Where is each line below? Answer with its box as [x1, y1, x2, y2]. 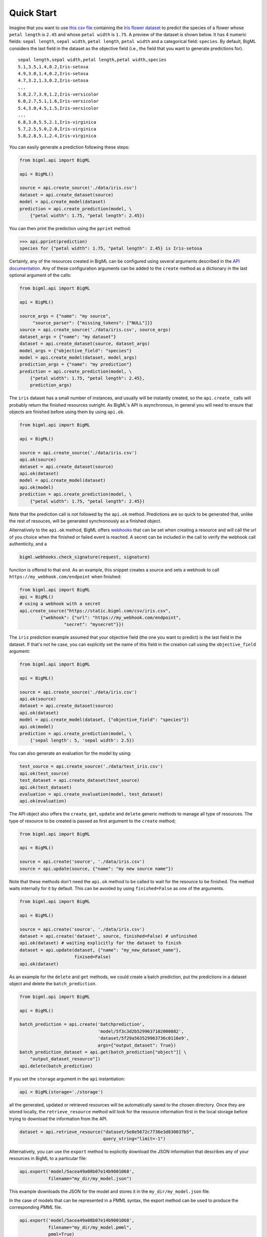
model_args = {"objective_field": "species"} [19, 348, 132, 353]
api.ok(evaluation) [19, 798, 67, 804]
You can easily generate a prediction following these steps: [9, 144, 130, 150]
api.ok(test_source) [19, 770, 69, 776]
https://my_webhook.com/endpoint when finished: [9, 574, 122, 580]
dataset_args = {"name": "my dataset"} [19, 334, 116, 339]
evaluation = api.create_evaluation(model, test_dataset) [19, 791, 163, 797]
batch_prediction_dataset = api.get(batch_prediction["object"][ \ [19, 1049, 187, 1055]
